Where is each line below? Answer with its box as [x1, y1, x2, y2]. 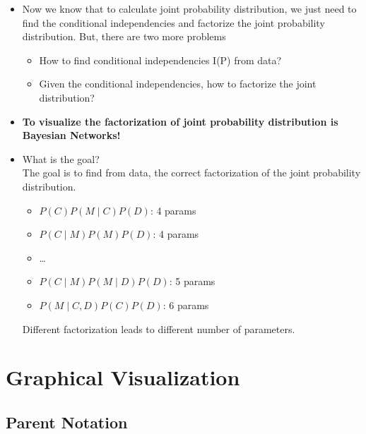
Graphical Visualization [6, 363, 240, 392]
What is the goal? [22, 151, 100, 166]
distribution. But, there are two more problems [22, 29, 226, 44]
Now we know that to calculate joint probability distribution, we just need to [22, 1, 357, 16]
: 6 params [163, 297, 209, 312]
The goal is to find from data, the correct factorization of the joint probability [22, 165, 361, 180]
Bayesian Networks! [22, 128, 121, 143]
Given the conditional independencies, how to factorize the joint [39, 76, 317, 91]
